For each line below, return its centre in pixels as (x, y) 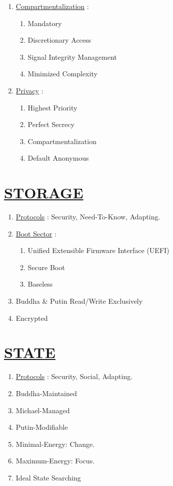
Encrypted (32, 318)
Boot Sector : (36, 233)
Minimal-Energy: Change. (55, 444)
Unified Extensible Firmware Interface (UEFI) (98, 250)
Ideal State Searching (48, 477)
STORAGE (44, 193)
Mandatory (45, 23)
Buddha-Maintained (46, 393)
